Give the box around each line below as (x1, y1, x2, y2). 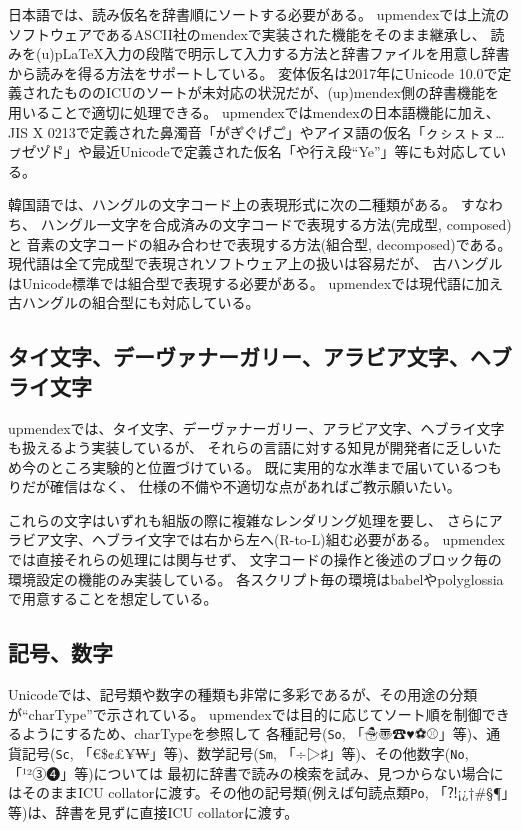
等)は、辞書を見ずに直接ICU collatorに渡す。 (8, 801, 299, 822)
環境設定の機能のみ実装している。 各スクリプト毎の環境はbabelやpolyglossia (8, 568, 504, 589)
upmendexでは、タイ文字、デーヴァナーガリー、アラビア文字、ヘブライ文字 (8, 417, 505, 438)
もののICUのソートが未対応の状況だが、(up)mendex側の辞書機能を (63, 82, 499, 103)
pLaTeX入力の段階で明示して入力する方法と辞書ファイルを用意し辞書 (54, 43, 510, 64)
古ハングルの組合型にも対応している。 (8, 292, 260, 313)
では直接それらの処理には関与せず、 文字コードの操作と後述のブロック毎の (8, 549, 502, 570)
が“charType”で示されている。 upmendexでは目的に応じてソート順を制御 (8, 703, 482, 724)
